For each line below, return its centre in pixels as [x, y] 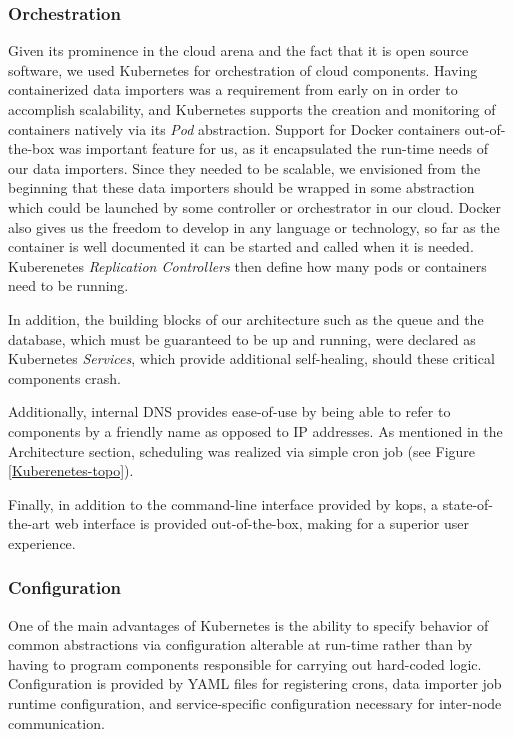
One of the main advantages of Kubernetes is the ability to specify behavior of [248, 624]
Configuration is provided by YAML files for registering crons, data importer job [255, 683]
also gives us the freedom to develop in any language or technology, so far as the [254, 226]
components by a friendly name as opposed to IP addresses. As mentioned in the [255, 430]
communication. [56, 722]
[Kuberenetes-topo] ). [71, 470]
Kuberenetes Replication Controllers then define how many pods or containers [247, 265]
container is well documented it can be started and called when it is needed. [241, 246]
